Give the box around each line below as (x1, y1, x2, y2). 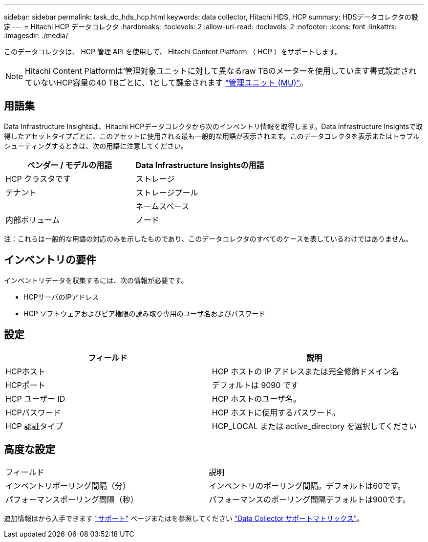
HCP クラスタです (5, 173, 71, 184)
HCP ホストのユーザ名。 (212, 393, 301, 404)
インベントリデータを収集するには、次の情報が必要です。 (4, 276, 188, 284)
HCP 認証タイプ (5, 421, 64, 431)
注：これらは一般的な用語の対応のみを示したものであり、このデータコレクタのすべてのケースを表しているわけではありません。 (4, 234, 412, 243)
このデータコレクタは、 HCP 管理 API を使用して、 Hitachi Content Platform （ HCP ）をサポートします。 (4, 47, 342, 56)
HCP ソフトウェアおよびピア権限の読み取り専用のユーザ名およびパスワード (23, 309, 266, 318)
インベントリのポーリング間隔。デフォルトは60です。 (209, 481, 406, 491)
